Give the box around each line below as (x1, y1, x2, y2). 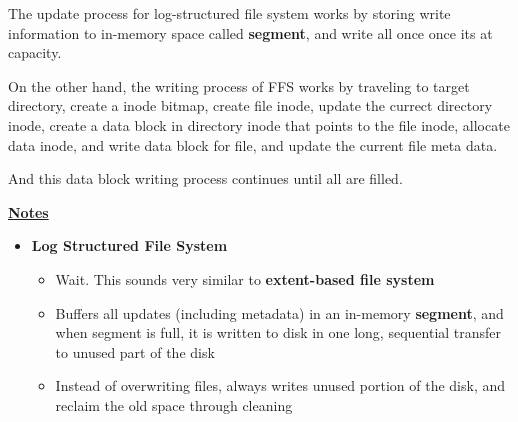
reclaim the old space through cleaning (55, 394, 293, 415)
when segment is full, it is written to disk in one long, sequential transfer (55, 322, 502, 343)
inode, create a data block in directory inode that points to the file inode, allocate (8, 114, 510, 135)
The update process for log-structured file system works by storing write (8, 3, 451, 23)
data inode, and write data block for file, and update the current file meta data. (8, 134, 498, 155)
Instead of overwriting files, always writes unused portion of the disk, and (55, 375, 506, 396)
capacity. (8, 42, 62, 63)
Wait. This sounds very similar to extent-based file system (55, 268, 435, 289)
